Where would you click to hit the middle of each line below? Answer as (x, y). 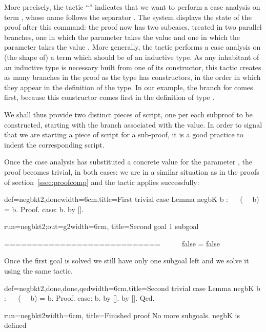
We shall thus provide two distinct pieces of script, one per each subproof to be (128, 114)
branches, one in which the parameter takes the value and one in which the (122, 37)
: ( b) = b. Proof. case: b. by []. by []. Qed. (79, 298)
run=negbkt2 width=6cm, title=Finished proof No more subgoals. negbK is (122, 315)
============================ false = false (112, 243)
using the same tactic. (38, 271)
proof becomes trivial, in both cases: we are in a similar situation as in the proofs (132, 171)
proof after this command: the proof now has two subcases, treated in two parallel (133, 27)
